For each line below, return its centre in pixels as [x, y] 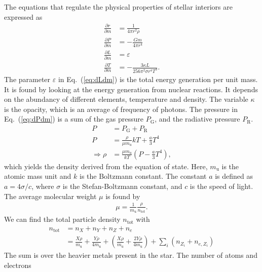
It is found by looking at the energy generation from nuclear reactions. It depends [131, 89]
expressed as [23, 16]
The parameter [27, 79]
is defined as [234, 176]
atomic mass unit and [38, 176]
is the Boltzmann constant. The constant [143, 176]
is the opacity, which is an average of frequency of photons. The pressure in [121, 109]
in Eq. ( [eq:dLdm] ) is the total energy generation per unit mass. [158, 79]
